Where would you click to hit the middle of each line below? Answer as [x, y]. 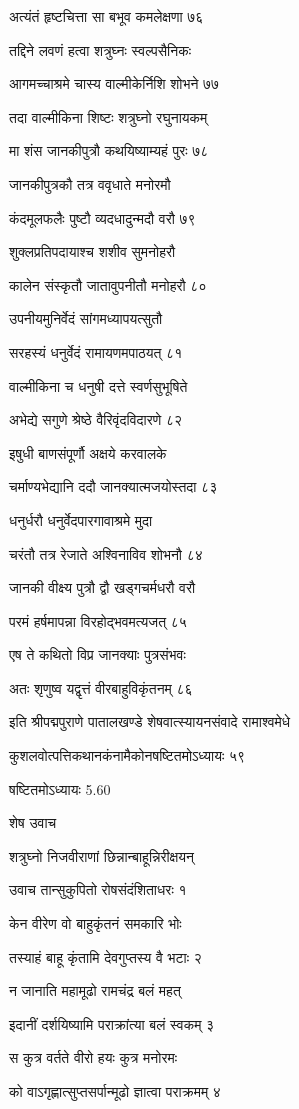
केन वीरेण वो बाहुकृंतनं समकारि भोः [95, 923]
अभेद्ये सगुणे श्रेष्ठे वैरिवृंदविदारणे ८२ [96, 419]
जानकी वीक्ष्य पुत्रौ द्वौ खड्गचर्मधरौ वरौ [102, 587]
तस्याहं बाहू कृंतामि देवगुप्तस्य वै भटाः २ [105, 956]
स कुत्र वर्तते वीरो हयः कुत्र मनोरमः [93, 1057]
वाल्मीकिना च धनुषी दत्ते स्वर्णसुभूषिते [98, 385]
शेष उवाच [33, 822]
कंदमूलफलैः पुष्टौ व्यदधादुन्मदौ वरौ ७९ [102, 217]
